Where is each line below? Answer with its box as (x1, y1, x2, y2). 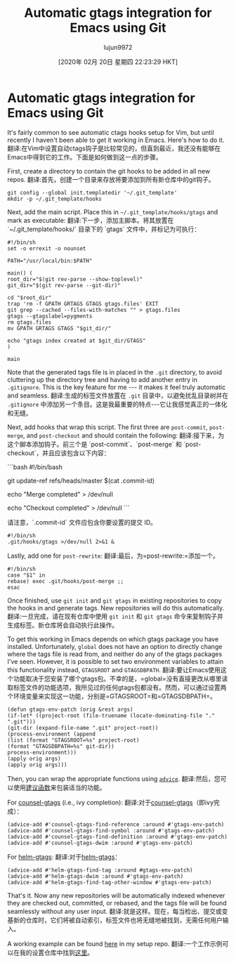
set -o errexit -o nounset (7, 244, 86, 252)
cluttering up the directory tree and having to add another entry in (7, 375, 198, 384)
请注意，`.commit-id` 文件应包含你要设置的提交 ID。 (7, 518, 157, 526)
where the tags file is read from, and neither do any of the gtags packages (7, 650, 223, 658)
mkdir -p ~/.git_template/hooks (7, 195, 102, 202)
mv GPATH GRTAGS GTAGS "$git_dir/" (7, 325, 112, 332)
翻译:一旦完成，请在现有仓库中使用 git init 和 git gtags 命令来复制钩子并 (7, 612, 223, 620)
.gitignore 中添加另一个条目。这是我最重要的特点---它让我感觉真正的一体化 (7, 400, 228, 408)
